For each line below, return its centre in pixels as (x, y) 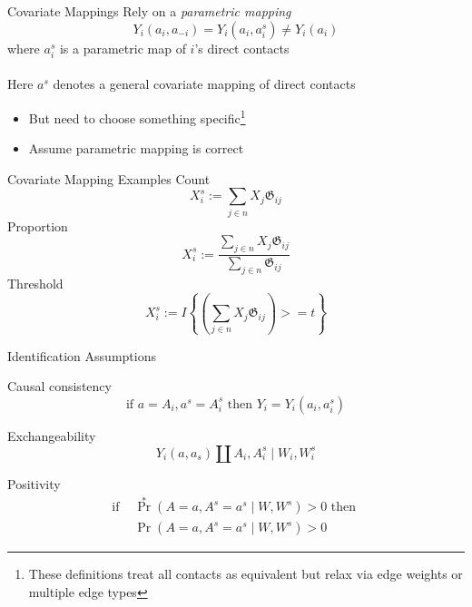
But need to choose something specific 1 (137, 116)
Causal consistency (59, 386)
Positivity (34, 483)
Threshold (35, 283)
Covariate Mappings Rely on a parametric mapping (149, 11)
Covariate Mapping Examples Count (109, 178)
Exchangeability (52, 435)
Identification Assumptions (82, 355)
